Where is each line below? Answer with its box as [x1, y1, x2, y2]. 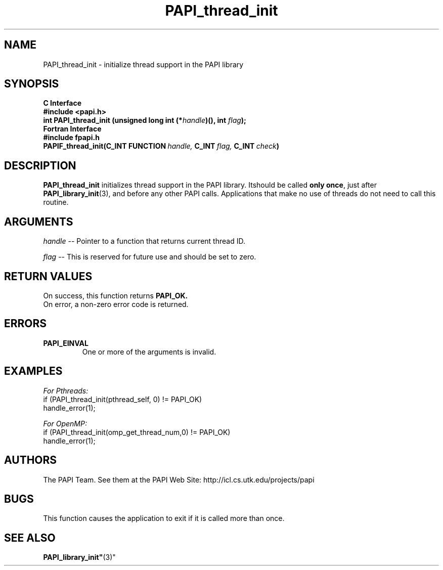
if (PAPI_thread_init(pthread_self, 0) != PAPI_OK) [43, 394, 202, 404]
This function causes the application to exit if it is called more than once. [43, 514, 285, 523]
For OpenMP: [43, 419, 87, 428]
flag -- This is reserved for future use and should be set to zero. [43, 252, 256, 261]
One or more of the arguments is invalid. [82, 347, 216, 356]
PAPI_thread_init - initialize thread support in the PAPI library [43, 60, 244, 69]
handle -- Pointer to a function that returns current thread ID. [43, 237, 245, 246]
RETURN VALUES [4, 270, 93, 283]
